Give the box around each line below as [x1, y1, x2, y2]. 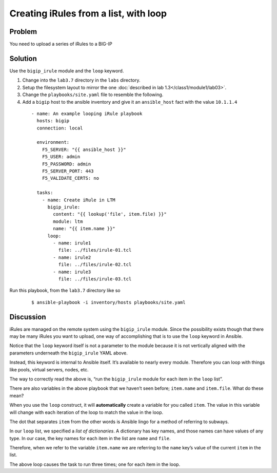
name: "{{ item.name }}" [53, 226, 115, 232]
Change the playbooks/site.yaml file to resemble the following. [22, 91, 164, 98]
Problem [9, 27, 37, 36]
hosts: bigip [36, 118, 70, 124]
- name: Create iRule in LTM [42, 197, 115, 203]
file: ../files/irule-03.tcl [58, 276, 132, 282]
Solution [9, 54, 37, 63]
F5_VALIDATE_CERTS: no [42, 175, 100, 181]
